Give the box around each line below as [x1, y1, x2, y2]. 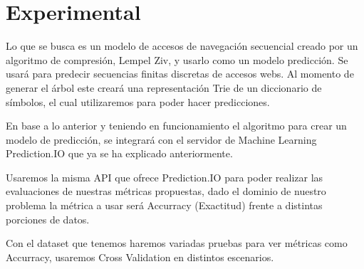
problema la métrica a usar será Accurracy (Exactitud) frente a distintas [6, 198, 323, 213]
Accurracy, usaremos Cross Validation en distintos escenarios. [6, 249, 274, 264]
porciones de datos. [6, 211, 90, 226]
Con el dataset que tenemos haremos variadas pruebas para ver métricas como [6, 236, 348, 250]
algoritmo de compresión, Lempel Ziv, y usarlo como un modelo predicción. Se [6, 52, 348, 67]
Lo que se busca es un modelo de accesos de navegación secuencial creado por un [6, 38, 358, 53]
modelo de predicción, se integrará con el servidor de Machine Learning [6, 132, 317, 147]
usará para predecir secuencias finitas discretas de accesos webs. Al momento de [6, 66, 354, 81]
